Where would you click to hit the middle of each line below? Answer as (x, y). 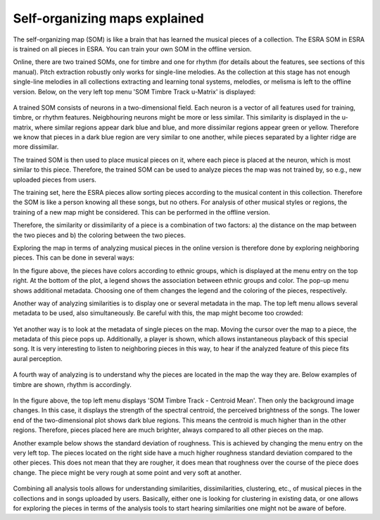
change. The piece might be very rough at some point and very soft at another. (127, 472)
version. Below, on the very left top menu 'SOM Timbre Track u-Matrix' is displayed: (134, 91)
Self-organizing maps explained (108, 18)
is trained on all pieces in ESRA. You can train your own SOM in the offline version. (132, 49)
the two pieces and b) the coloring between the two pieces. (99, 235)
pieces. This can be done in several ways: (74, 258)
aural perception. (38, 358)
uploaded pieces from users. (55, 179)
